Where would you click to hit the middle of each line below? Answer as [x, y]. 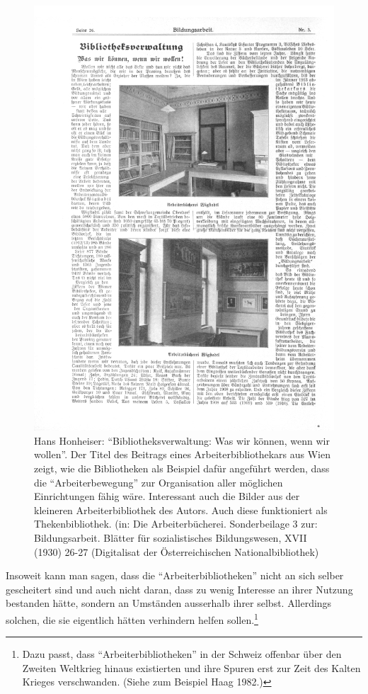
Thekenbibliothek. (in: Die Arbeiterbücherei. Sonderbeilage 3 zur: [176, 524]
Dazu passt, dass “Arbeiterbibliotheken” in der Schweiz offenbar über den [182, 654]
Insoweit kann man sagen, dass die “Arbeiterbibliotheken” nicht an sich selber [175, 575]
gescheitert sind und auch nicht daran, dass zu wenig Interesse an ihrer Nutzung [179, 589]
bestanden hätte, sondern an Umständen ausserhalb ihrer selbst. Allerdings [169, 603]
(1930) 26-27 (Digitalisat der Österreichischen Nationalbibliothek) [177, 551]
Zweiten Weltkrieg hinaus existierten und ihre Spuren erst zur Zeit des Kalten [191, 667]
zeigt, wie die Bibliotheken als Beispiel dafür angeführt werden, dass [182, 468]
